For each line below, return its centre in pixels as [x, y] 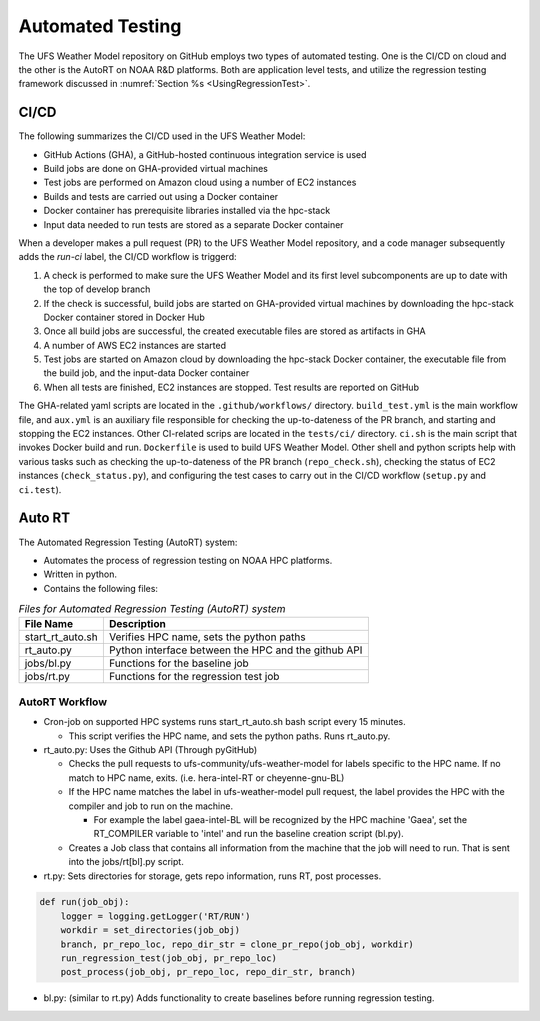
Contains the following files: [101, 588]
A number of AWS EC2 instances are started [135, 345]
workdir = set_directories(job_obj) [150, 930]
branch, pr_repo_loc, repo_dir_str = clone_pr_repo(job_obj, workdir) [237, 944]
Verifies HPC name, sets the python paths [207, 637]
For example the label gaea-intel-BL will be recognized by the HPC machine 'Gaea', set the [280, 819]
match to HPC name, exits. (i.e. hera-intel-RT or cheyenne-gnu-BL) [206, 777]
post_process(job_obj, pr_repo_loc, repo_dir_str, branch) [208, 972]
